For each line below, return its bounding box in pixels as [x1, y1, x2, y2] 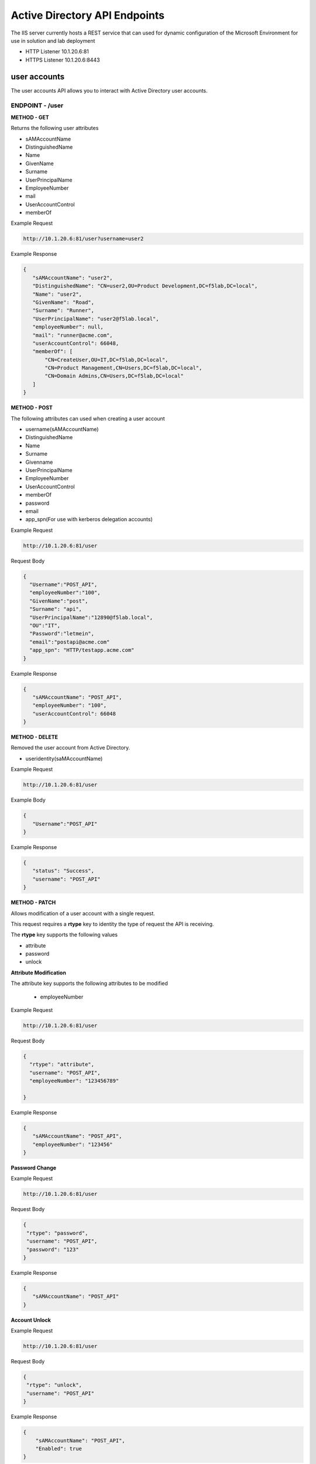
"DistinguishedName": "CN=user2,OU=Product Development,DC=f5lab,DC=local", [32, 283, 258, 289]
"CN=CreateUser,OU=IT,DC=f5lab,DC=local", [44, 356, 169, 363]
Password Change [11, 1164, 57, 1171]
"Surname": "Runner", [32, 307, 95, 314]
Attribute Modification [11, 969, 67, 976]
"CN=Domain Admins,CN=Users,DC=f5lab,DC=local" [44, 372, 184, 379]
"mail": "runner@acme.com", [32, 331, 114, 338]
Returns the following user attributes [11, 125, 99, 132]
